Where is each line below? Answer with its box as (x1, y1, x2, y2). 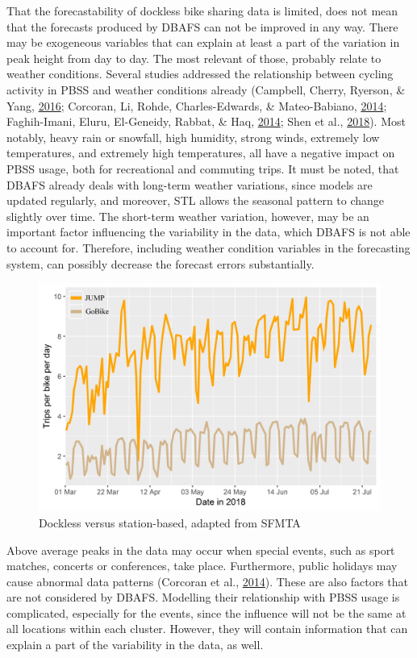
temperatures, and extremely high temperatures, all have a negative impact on (6, 144, 395, 161)
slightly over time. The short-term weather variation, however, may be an (6, 207, 369, 224)
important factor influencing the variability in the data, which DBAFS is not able (6, 223, 411, 240)
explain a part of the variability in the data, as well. (6, 636, 264, 653)
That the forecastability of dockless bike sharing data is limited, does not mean (6, 2, 398, 19)
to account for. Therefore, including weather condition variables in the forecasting (6, 239, 411, 256)
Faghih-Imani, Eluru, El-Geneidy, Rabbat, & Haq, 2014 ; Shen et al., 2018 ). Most (6, 113, 406, 130)
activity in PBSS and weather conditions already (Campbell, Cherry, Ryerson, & (6, 81, 406, 98)
